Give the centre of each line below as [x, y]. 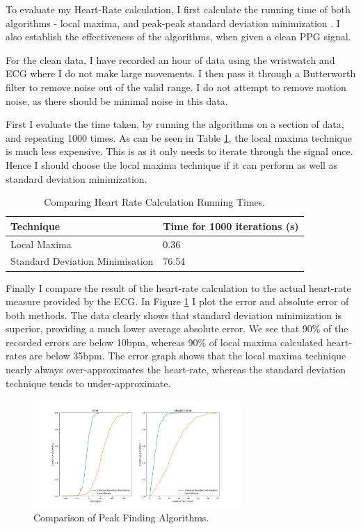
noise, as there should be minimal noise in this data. [117, 100]
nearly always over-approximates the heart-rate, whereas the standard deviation [176, 369]
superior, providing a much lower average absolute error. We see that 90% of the [177, 328]
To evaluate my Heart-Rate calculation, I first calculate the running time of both [178, 9]
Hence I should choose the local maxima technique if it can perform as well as [172, 164]
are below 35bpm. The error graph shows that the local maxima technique [188, 356]
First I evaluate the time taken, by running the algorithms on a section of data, [175, 124]
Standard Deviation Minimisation [82, 261]
